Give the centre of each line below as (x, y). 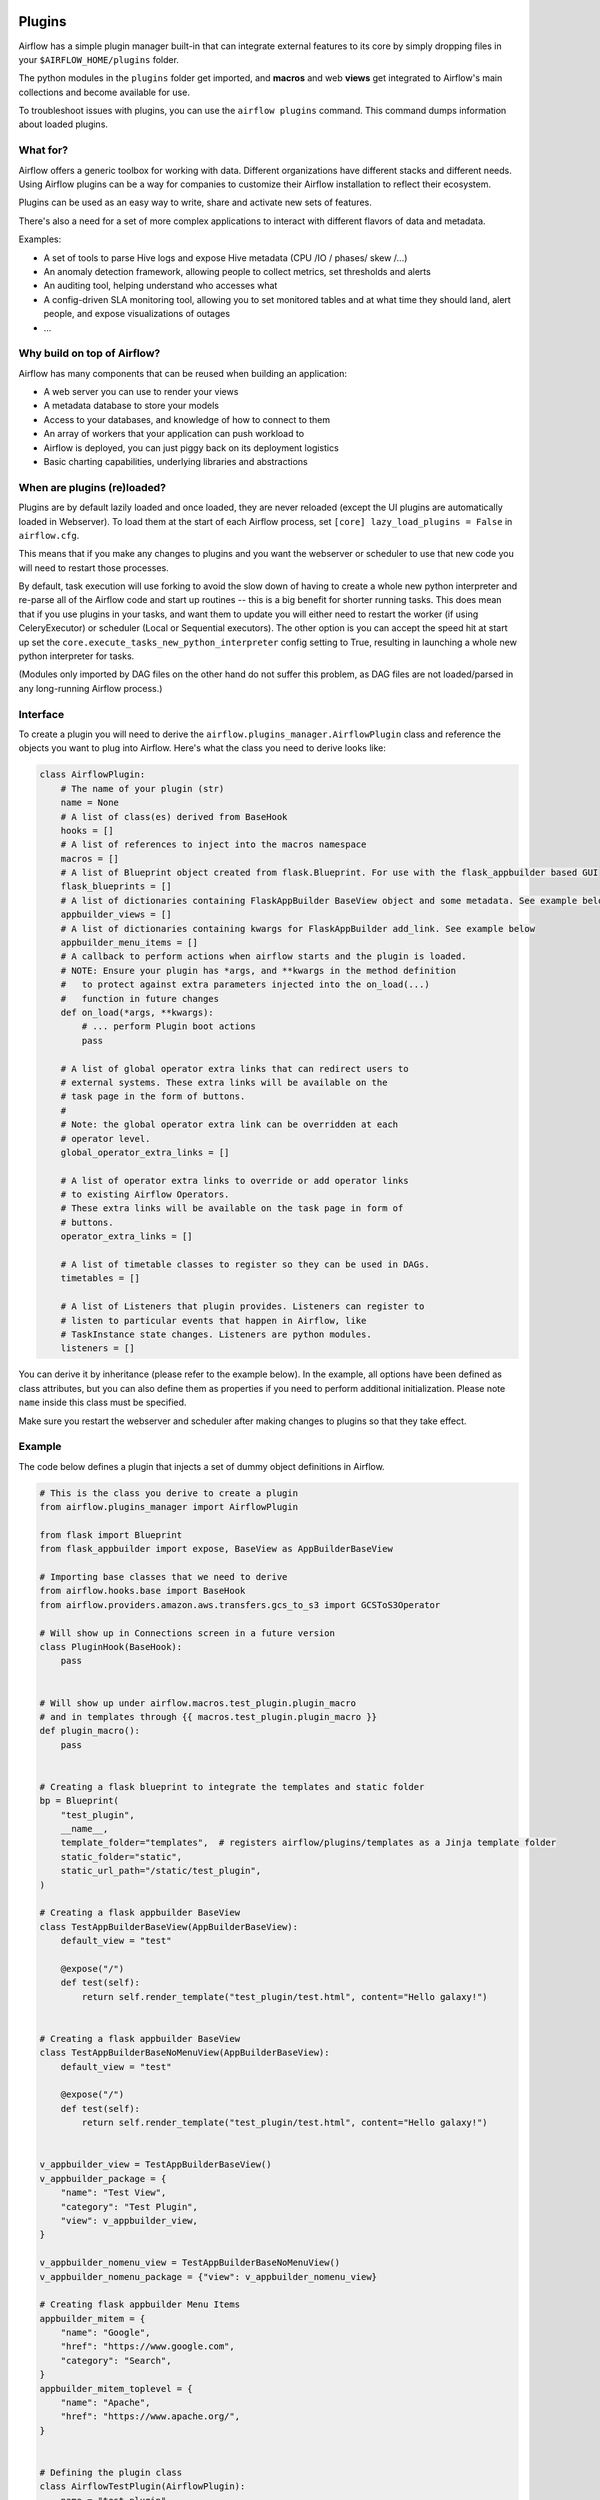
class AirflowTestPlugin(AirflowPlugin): (142, 2486)
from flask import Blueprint (111, 1534)
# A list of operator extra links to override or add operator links (234, 1180)
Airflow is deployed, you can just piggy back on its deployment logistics (191, 447)
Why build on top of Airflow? (89, 353)
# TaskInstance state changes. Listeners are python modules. (216, 1334)
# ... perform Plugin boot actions (169, 1026)
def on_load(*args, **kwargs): (137, 1012)
